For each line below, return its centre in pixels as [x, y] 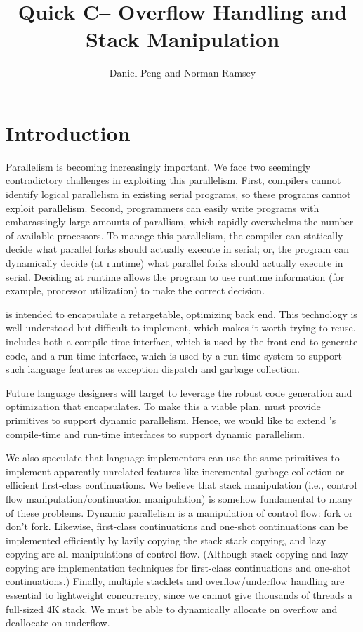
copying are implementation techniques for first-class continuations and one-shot [178, 567]
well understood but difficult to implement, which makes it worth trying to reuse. [181, 328]
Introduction [68, 132]
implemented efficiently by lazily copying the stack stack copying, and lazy [166, 540]
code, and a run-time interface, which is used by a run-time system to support [174, 355]
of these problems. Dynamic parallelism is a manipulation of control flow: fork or [179, 512]
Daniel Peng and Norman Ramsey [183, 73]
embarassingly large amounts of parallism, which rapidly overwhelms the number [180, 222]
